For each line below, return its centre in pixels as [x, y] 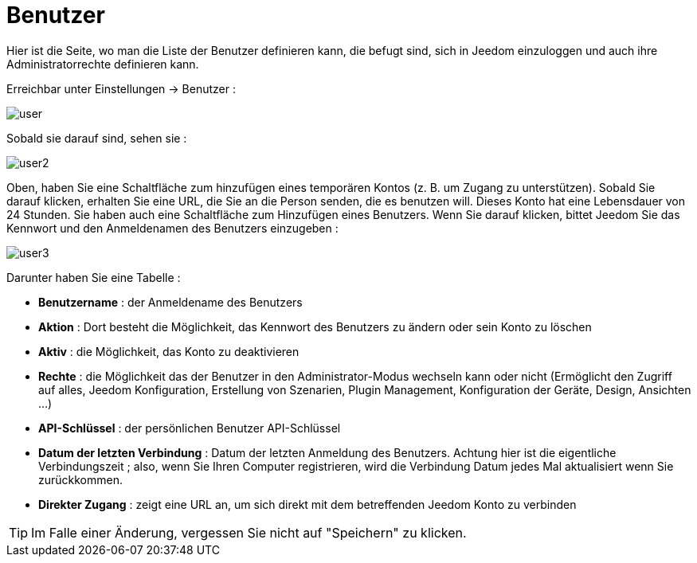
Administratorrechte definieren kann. [103, 64]
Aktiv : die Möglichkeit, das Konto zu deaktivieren [169, 351]
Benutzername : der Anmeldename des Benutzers [170, 302]
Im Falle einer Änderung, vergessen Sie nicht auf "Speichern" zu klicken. [249, 532]
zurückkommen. [80, 479]
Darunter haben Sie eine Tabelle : [94, 277]
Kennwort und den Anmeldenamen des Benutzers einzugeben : [172, 228]
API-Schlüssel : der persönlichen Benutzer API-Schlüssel [190, 428]
